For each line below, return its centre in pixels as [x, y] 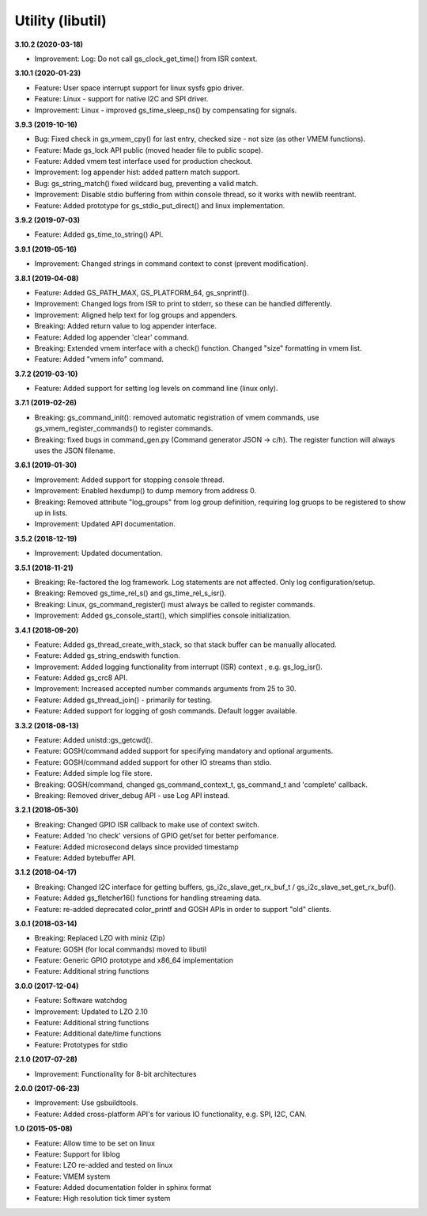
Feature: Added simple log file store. [94, 773]
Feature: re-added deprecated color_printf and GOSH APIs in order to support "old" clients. [183, 909]
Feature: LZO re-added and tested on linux [104, 1165]
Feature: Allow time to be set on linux [95, 1143]
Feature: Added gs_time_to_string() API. [99, 234]
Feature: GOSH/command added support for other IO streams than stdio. [153, 762]
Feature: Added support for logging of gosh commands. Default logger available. [166, 711]
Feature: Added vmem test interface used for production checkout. [144, 161]
